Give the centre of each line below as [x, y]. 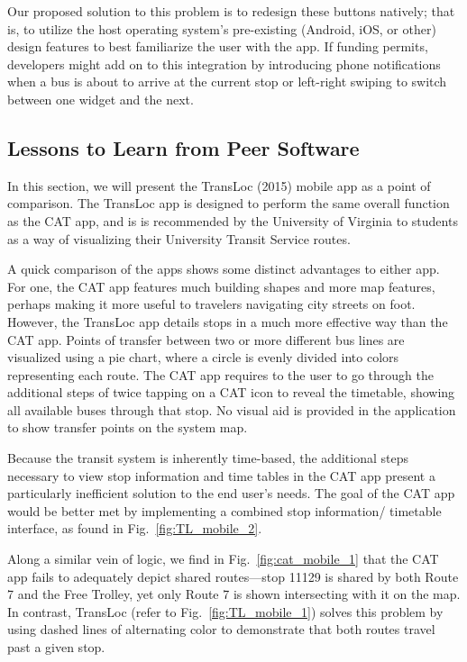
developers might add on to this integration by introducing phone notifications [224, 63]
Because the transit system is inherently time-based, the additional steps [208, 458]
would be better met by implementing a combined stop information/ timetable [224, 510]
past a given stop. [56, 647]
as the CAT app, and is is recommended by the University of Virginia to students [233, 220]
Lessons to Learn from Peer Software [183, 147]
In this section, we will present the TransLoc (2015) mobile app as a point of [219, 185]
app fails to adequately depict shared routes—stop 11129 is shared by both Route [233, 576]
